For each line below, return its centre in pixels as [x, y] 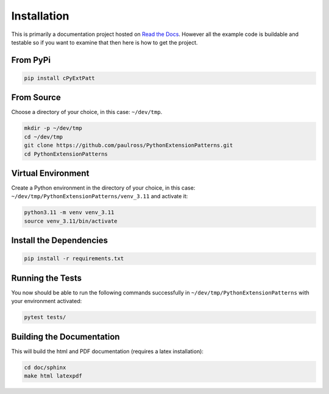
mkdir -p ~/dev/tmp [53, 128]
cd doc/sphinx [45, 367]
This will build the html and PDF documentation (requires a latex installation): [108, 351]
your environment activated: [47, 301]
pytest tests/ [45, 317]
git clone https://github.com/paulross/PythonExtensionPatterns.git [129, 145]
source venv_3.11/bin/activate [71, 221]
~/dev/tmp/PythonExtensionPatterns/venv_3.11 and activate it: [100, 196]
